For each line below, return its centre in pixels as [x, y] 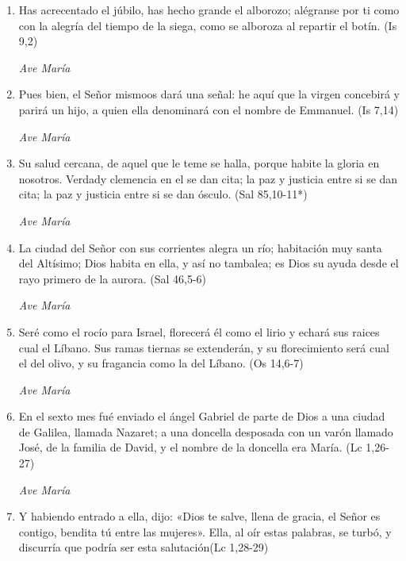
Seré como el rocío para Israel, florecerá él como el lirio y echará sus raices [199, 331]
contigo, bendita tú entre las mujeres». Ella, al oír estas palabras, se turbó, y [205, 531]
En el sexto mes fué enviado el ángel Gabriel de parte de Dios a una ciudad [202, 416]
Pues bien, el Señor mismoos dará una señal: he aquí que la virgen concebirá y [209, 94]
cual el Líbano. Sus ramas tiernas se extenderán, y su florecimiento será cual [204, 347]
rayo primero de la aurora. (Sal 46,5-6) [113, 278]
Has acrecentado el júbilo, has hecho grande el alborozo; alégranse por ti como [209, 10]
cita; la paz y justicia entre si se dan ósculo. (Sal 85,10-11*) [163, 194]
